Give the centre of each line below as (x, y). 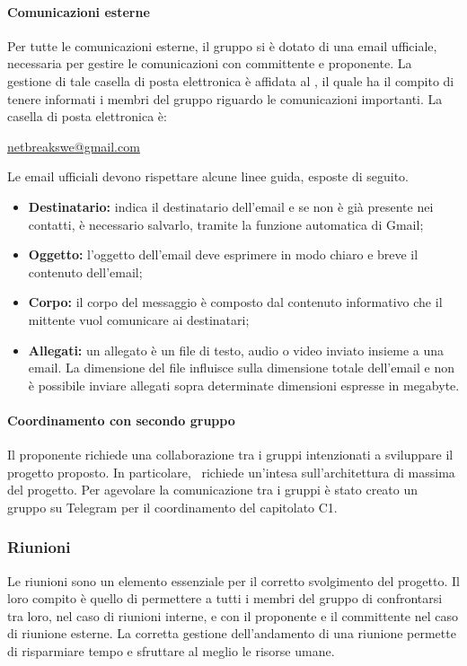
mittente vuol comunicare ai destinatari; (139, 319)
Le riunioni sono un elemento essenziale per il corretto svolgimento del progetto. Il (233, 580)
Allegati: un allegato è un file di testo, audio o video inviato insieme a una (236, 350)
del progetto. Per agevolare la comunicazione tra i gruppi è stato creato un (213, 490)
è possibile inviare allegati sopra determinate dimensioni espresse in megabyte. (244, 385)
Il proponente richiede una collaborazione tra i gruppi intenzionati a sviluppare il (230, 455)
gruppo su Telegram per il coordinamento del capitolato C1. (172, 507)
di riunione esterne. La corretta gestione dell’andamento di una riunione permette (232, 633)
